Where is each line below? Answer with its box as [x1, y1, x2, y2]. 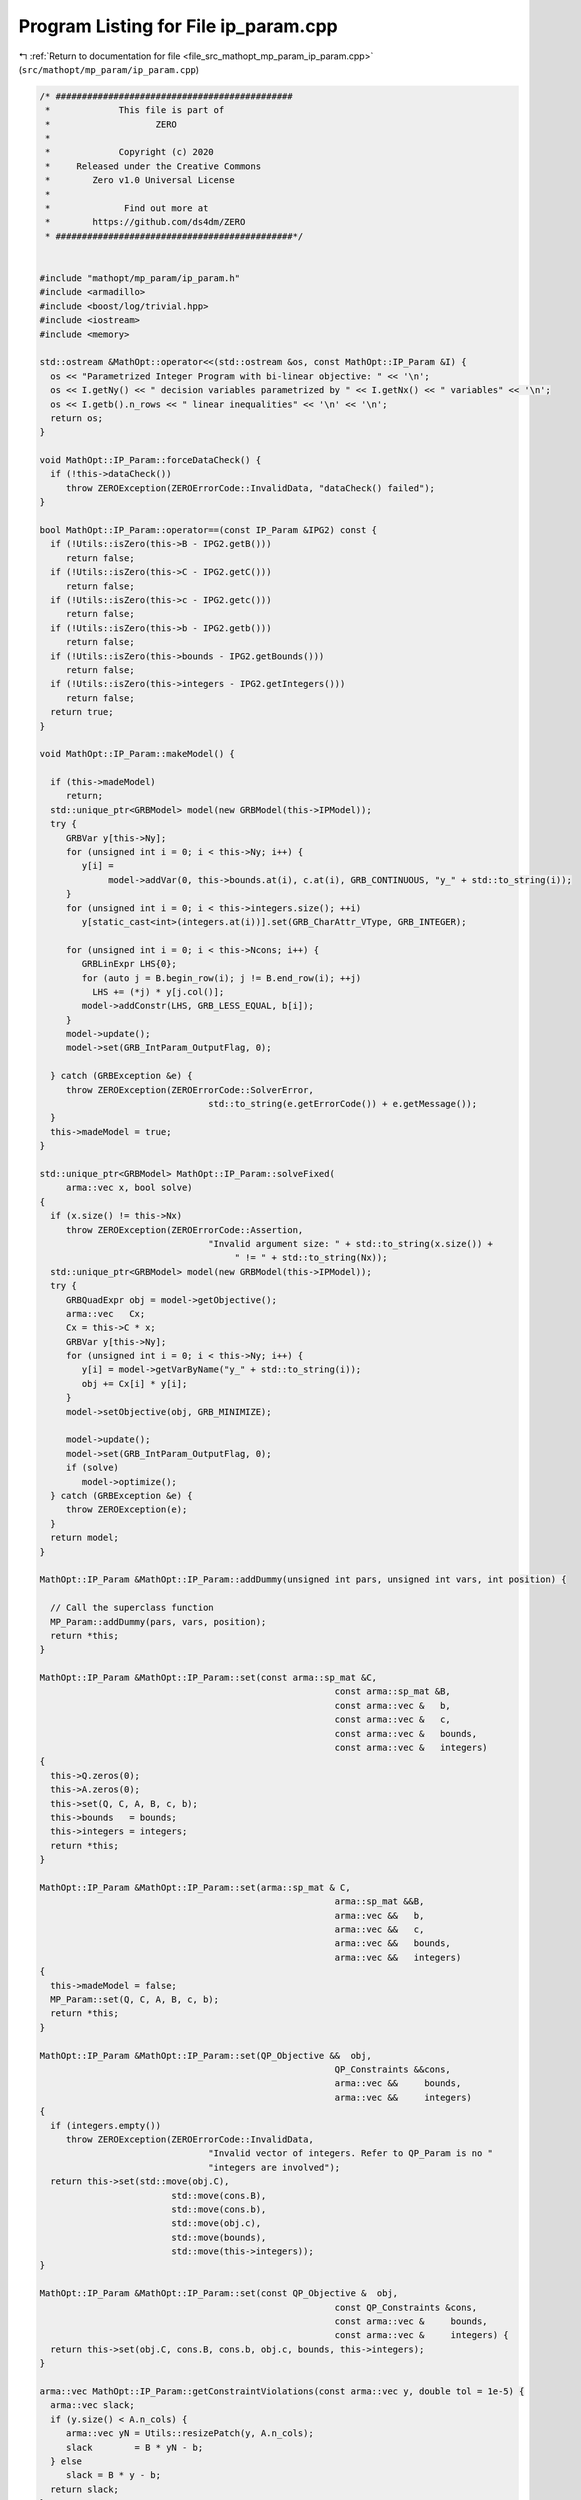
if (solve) [65, 1462, 120, 1474]
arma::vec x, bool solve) [65, 1182, 194, 1194]
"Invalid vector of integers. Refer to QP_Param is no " [208, 2148, 494, 2159]
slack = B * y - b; [65, 2470, 162, 2481]
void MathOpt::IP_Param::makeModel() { [39, 748, 235, 760]
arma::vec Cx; [65, 1308, 146, 1319]
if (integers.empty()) [50, 2120, 162, 2131]
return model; [50, 1532, 120, 1544]
